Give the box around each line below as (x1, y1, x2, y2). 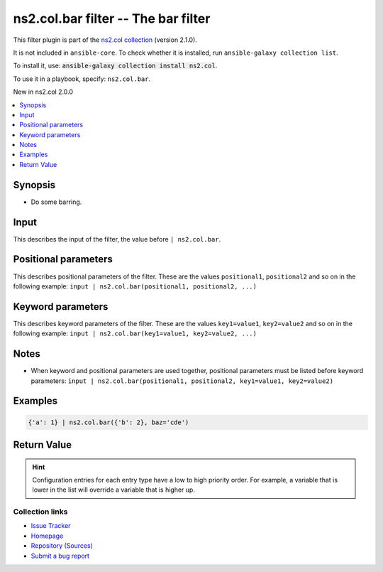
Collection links (13, 507, 68, 517)
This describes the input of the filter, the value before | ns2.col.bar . (13, 234, 221, 243)
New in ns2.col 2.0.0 (13, 87, 74, 96)
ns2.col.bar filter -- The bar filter (13, 11, 211, 26)
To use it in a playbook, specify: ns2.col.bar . (13, 75, 151, 83)
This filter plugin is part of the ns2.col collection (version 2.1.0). (13, 36, 198, 44)
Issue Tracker (30, 522, 71, 530)
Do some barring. (30, 198, 82, 206)
